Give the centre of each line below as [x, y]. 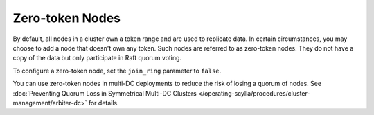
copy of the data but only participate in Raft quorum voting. [97, 58]
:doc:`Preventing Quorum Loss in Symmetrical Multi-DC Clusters [105, 93]
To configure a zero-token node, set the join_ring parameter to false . [117, 71]
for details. [104, 103]
